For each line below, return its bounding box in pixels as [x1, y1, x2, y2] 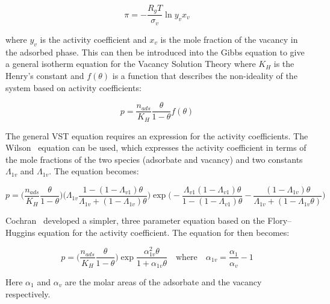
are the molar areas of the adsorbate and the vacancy [64, 275, 262, 288]
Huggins [5, 226, 36, 238]
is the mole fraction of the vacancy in [160, 33, 298, 45]
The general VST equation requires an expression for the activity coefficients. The [5, 129, 308, 142]
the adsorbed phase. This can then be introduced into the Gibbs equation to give [5, 45, 305, 58]
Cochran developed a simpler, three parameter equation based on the [5, 214, 265, 227]
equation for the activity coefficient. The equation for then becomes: [38, 226, 290, 238]
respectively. [5, 287, 51, 300]
